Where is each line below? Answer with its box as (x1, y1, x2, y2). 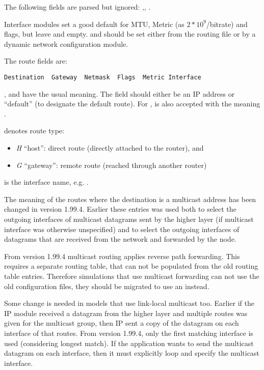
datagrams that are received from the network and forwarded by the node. (4, 234, 236, 244)
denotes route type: (4, 125, 64, 136)
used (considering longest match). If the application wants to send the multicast (4, 337, 254, 348)
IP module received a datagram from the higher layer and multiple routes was (4, 307, 248, 318)
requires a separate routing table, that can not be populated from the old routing (4, 261, 258, 271)
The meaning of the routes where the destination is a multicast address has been (4, 193, 256, 204)
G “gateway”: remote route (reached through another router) (16, 159, 207, 170)
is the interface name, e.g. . (4, 177, 89, 187)
